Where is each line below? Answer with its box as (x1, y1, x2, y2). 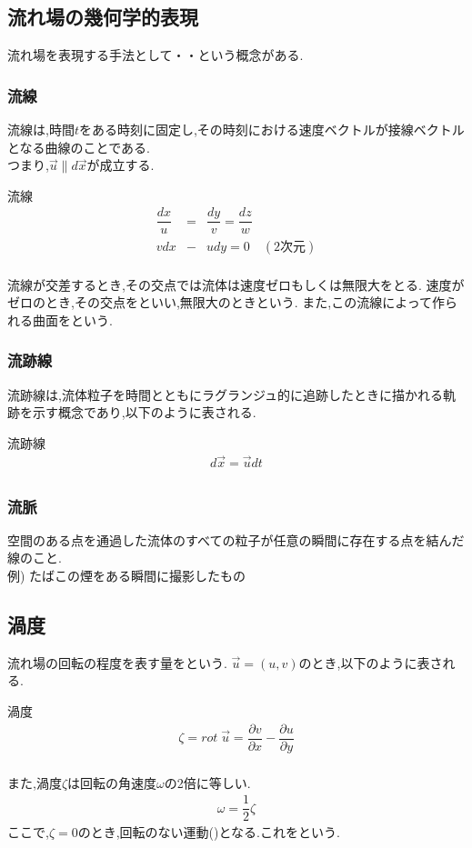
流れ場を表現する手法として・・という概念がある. (7, 45, 304, 65)
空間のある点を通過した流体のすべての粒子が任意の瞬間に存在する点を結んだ (7, 530, 465, 549)
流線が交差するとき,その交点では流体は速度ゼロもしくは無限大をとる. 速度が (7, 274, 465, 294)
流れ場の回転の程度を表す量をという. (7, 653, 227, 672)
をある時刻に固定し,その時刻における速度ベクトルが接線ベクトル (78, 120, 465, 139)
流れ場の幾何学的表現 (7, 3, 198, 31)
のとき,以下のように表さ (298, 653, 443, 672)
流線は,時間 (7, 120, 75, 139)
